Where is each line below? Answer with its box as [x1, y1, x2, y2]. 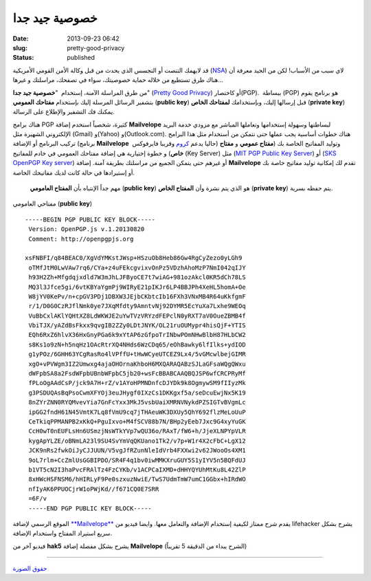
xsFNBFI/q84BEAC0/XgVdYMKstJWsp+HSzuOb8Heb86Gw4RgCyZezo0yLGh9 [25, 254, 243, 262]
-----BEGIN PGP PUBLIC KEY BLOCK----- [25, 215, 156, 223]
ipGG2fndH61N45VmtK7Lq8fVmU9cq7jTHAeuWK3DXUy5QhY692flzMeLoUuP [28, 408, 247, 416]
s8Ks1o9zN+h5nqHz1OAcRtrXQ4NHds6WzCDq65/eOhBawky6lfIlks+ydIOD [28, 340, 247, 349]
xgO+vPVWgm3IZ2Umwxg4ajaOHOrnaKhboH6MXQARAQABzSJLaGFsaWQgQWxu [28, 360, 247, 368]
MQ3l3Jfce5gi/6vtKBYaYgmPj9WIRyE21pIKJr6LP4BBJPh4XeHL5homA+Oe [28, 283, 247, 291]
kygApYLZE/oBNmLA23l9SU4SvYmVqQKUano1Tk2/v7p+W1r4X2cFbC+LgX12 [28, 437, 247, 445]
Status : [12, 54, 34, 62]
